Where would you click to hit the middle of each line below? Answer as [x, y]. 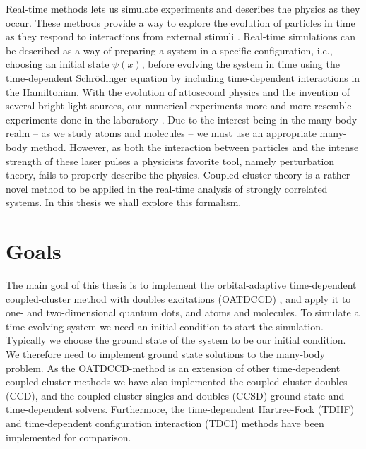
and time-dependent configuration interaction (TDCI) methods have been [165, 423]
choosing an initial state [58, 64]
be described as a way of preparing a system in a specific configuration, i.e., [169, 50]
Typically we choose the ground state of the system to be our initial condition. [176, 340]
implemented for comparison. [69, 437]
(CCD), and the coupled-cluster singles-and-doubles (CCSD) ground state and [175, 395]
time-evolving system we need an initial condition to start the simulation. [165, 326]
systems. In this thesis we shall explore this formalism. [124, 202]
